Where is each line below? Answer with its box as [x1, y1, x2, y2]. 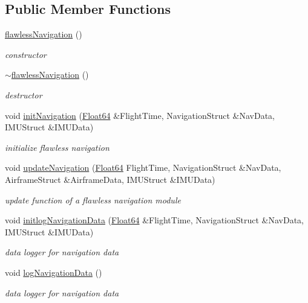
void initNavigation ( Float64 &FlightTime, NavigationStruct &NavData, [5, 109, 275, 121]
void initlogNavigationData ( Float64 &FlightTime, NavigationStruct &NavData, [5, 214, 304, 226]
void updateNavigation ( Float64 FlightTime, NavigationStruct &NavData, [5, 161, 281, 174]
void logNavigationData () [5, 266, 102, 278]
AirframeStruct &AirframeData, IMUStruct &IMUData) [5, 173, 215, 185]
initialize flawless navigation [5, 141, 110, 153]
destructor [5, 88, 42, 101]
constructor [5, 48, 47, 60]
